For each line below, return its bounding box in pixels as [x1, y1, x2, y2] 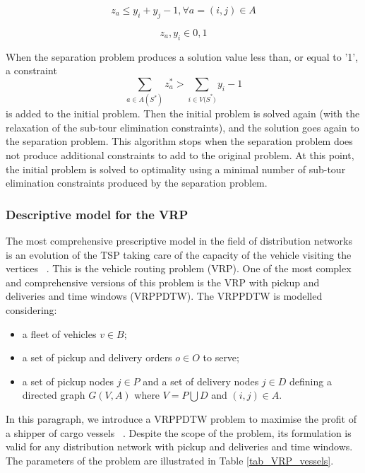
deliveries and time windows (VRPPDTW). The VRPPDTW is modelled [6, 288, 323, 303]
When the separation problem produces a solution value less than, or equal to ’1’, [6, 49, 359, 64]
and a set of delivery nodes [143, 373, 259, 388]
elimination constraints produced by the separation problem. [6, 175, 268, 190]
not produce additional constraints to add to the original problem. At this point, [6, 147, 354, 162]
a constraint [6, 63, 57, 78]
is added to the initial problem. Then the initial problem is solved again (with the [6, 106, 360, 121]
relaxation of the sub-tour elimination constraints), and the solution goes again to [6, 119, 359, 134]
